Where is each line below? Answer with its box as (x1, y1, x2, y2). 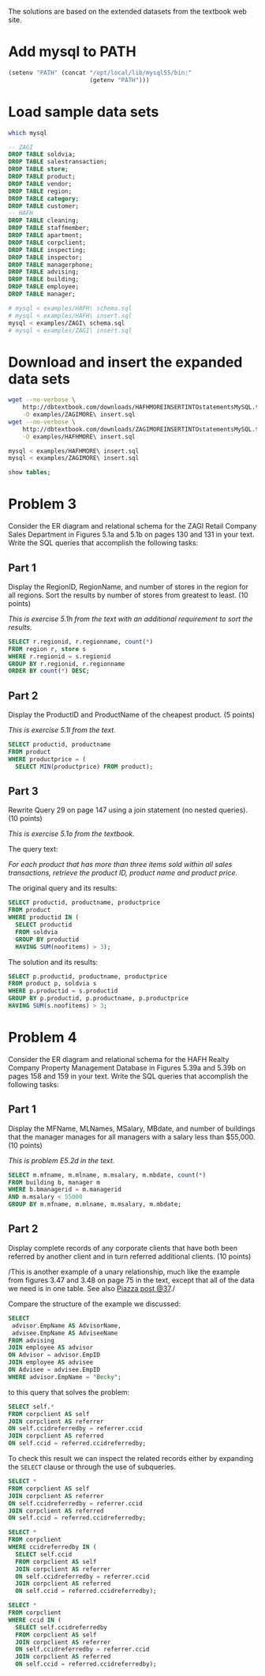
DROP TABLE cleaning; (8, 217, 80, 224)
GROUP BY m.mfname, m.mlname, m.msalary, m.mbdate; (8, 1200, 181, 1208)
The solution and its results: (8, 957, 99, 966)
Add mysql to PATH (8, 43, 136, 61)
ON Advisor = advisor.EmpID (8, 1351, 101, 1359)
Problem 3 (8, 495, 77, 513)
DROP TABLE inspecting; (8, 246, 87, 254)
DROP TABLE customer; (8, 201, 80, 210)
